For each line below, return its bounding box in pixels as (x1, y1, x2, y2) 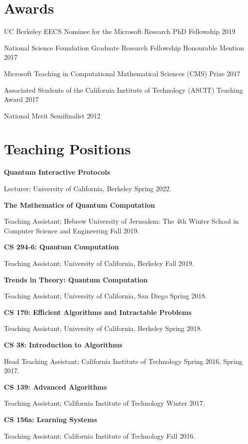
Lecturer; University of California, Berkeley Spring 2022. (4, 183, 171, 193)
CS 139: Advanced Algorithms (4, 381, 107, 392)
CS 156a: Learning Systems (4, 414, 97, 424)
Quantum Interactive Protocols (4, 167, 110, 177)
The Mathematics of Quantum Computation (4, 199, 155, 210)
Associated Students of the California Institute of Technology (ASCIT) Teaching (4, 84, 243, 95)
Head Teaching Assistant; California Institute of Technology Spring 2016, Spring (4, 356, 243, 366)
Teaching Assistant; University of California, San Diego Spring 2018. (4, 291, 207, 301)
